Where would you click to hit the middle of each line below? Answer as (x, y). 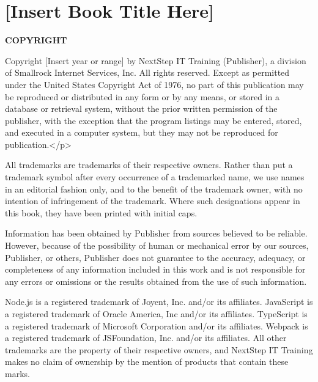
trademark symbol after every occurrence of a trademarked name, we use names (155, 177)
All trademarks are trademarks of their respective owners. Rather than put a (149, 165)
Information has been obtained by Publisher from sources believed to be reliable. (156, 233)
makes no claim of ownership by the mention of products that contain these (147, 362)
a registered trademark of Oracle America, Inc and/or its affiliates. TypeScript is (156, 314)
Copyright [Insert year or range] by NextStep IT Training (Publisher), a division (156, 60)
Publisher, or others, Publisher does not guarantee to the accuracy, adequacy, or (155, 257)
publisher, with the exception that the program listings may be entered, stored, (153, 120)
